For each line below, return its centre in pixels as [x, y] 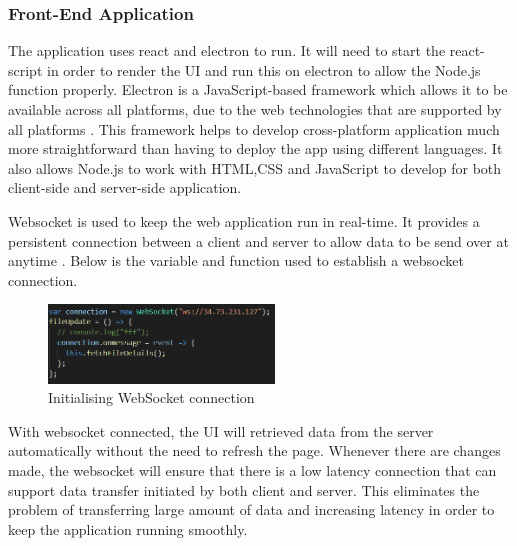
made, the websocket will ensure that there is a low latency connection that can [252, 470]
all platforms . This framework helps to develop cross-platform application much [254, 128]
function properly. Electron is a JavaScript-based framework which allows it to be [258, 89]
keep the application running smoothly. [128, 528]
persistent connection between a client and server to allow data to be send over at [258, 240]
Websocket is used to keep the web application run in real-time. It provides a [244, 220]
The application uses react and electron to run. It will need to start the [227, 50]
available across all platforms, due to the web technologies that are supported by [255, 109]
